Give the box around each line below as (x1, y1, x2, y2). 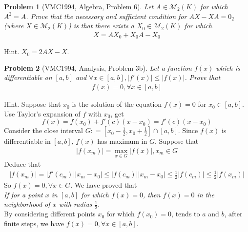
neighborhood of (4, 199, 50, 209)
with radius (59, 199, 92, 209)
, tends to (171, 209, 200, 219)
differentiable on (4, 72, 52, 82)
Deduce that (4, 159, 41, 169)
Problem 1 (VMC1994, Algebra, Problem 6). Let (4, 1, 154, 11)
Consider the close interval (4, 125, 83, 135)
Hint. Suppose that (4, 99, 61, 109)
